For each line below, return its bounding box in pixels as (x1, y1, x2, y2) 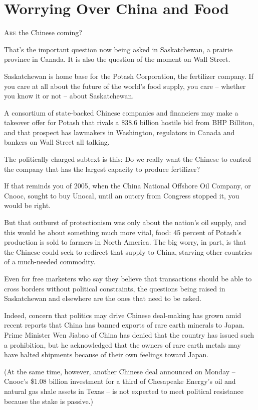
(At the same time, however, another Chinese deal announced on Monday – (4, 366, 235, 376)
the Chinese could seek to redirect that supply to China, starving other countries (4, 246, 252, 257)
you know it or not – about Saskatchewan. (4, 90, 134, 101)
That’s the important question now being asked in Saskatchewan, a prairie (4, 44, 233, 54)
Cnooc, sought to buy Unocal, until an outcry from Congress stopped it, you (4, 190, 239, 200)
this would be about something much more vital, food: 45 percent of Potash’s (4, 227, 241, 237)
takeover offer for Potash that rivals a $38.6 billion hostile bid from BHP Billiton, (4, 117, 254, 128)
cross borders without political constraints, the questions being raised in (4, 283, 225, 293)
